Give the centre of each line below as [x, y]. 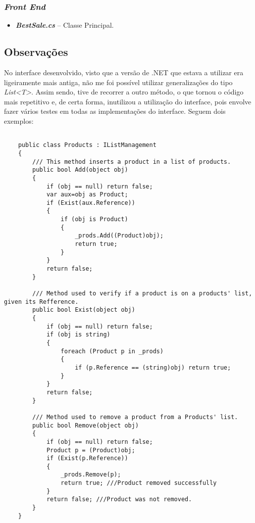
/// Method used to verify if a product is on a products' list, [142, 294]
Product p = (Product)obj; [91, 450]
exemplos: [19, 120]
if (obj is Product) [94, 219]
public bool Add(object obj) [80, 170]
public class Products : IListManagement [87, 145]
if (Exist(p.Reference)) [87, 458]
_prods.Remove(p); [91, 475]
